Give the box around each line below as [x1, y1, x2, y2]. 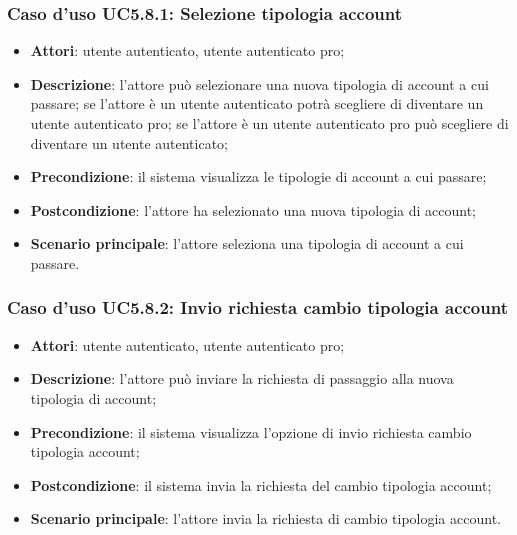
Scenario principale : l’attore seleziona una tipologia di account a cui [30, 233, 464, 254]
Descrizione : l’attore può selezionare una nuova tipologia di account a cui [30, 73, 489, 94]
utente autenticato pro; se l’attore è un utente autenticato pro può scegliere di [30, 113, 509, 133]
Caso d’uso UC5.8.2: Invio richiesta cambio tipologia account [7, 295, 508, 320]
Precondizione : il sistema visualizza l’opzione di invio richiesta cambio [30, 421, 472, 442]
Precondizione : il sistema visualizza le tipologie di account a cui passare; [30, 166, 487, 187]
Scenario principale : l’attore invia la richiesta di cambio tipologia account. [30, 508, 501, 529]
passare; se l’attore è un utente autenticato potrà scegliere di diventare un [30, 93, 484, 114]
